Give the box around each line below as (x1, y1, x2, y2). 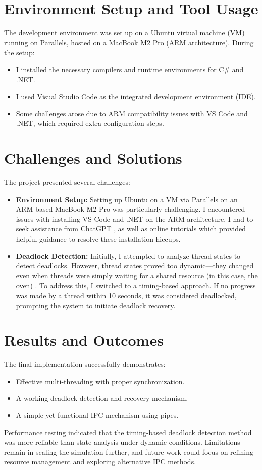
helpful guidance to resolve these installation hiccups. (16, 233, 181, 244)
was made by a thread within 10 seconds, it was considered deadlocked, (16, 290, 237, 300)
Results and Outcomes (4, 330, 164, 350)
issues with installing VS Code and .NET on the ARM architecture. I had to (16, 213, 253, 224)
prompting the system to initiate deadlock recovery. (16, 300, 176, 310)
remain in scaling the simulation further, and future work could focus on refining (4, 446, 254, 457)
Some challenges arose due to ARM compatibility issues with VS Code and (16, 108, 248, 118)
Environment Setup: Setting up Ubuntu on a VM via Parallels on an (16, 194, 238, 204)
